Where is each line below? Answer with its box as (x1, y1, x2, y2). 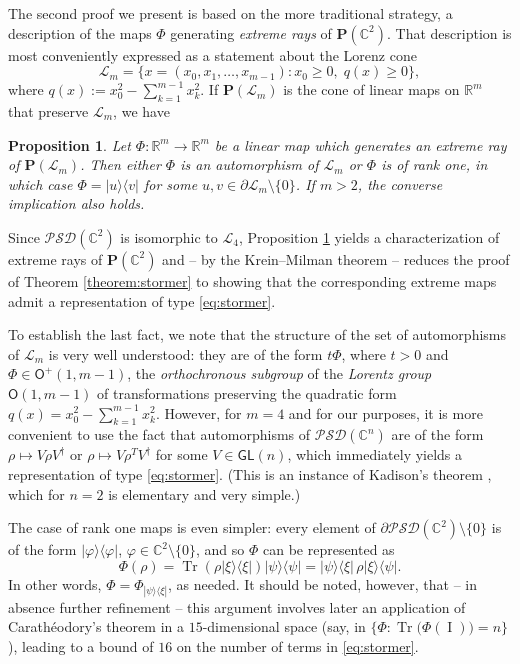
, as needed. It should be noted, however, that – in (168, 573, 477, 594)
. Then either (80, 154, 161, 175)
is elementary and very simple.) (108, 483, 301, 504)
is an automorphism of (180, 154, 319, 175)
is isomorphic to (120, 226, 218, 247)
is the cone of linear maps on (283, 79, 460, 100)
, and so (196, 539, 245, 560)
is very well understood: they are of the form (48, 343, 323, 364)
